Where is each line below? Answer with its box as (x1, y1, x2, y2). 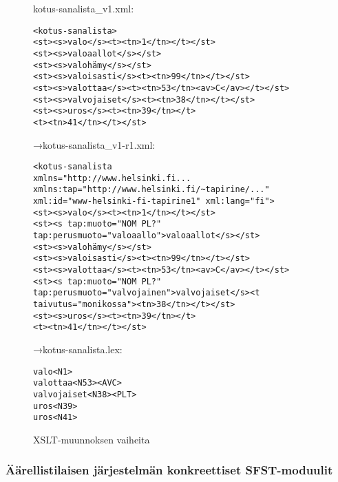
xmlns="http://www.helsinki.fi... (33, 173, 191, 183)
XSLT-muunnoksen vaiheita (33, 432, 150, 446)
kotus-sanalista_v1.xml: (33, 1, 134, 15)
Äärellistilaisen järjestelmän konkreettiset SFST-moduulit (6, 461, 333, 479)
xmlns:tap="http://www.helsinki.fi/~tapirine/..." (33, 185, 270, 195)
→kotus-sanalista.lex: (33, 342, 123, 356)
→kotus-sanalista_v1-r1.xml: (33, 137, 156, 151)
